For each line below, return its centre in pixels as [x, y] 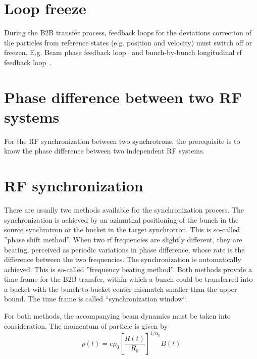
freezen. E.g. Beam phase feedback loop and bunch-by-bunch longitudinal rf [123, 52]
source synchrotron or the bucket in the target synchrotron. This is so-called [122, 229]
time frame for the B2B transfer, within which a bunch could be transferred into [128, 279]
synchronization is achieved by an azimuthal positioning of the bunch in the [121, 219]
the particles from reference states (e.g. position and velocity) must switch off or [128, 42]
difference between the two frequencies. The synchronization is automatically [123, 259]
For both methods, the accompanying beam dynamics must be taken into [117, 316]
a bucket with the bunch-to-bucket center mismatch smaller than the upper [121, 289]
